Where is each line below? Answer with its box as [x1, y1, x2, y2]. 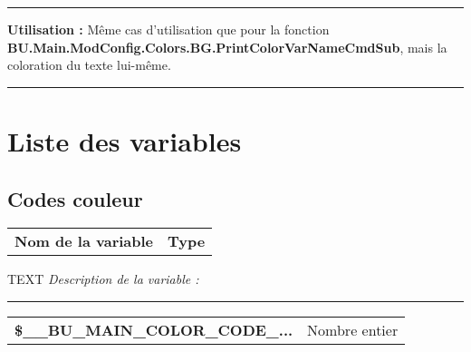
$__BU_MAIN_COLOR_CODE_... [14, 318, 293, 340]
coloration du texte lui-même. [7, 55, 171, 74]
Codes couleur [7, 184, 143, 212]
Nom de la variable [14, 230, 154, 252]
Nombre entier [307, 318, 399, 340]
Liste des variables [7, 122, 242, 159]
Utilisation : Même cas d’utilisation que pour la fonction [7, 20, 330, 38]
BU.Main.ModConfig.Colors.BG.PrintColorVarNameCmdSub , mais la [7, 37, 447, 56]
